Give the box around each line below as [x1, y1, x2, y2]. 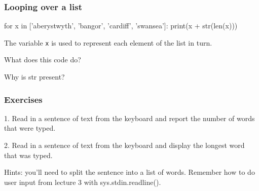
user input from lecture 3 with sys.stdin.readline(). [4, 176, 161, 187]
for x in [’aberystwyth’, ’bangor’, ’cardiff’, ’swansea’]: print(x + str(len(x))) [4, 20, 238, 31]
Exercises [4, 93, 43, 105]
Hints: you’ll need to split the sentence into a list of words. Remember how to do [4, 167, 255, 177]
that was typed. [4, 149, 53, 160]
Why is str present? [4, 71, 65, 82]
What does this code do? [4, 54, 81, 65]
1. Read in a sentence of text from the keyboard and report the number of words [4, 112, 255, 123]
